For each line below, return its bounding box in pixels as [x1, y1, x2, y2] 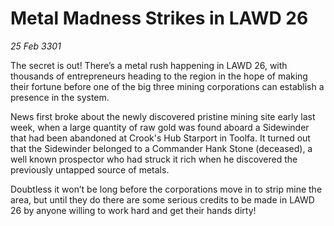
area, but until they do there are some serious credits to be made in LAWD [10, 193, 315, 206]
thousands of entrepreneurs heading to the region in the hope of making [10, 70, 308, 82]
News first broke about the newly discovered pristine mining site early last [10, 110, 316, 122]
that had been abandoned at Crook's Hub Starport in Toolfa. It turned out [10, 132, 311, 144]
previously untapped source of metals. [10, 163, 170, 176]
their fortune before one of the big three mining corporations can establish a [10, 80, 325, 92]
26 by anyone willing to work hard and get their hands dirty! [10, 204, 257, 216]
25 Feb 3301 [10, 40, 62, 52]
